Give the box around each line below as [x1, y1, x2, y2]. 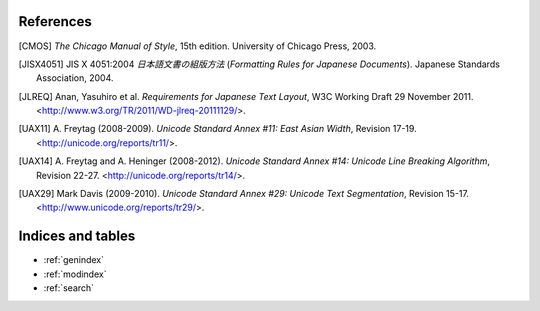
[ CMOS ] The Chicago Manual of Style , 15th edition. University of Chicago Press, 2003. [18, 40, 377, 52]
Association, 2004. [36, 72, 114, 84]
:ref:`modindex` [43, 268, 107, 280]
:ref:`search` [43, 282, 95, 294]
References [18, 13, 92, 30]
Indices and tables [18, 228, 136, 245]
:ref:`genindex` [43, 254, 105, 266]
